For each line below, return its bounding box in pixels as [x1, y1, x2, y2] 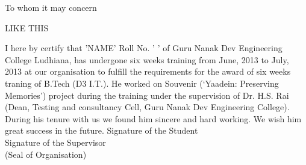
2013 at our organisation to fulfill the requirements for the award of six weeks [5, 65, 291, 78]
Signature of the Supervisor [5, 135, 106, 148]
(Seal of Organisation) [5, 148, 87, 160]
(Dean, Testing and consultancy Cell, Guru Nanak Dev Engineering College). [5, 101, 290, 113]
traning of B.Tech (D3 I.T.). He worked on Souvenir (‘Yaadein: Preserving [5, 76, 279, 89]
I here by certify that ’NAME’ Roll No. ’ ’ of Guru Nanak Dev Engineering [5, 42, 283, 54]
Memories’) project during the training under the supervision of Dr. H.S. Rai [5, 89, 289, 101]
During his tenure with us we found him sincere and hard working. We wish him [5, 112, 302, 125]
